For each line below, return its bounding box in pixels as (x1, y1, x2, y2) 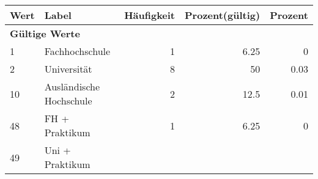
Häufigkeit (124, 8, 176, 22)
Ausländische (44, 79, 100, 93)
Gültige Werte (10, 26, 80, 40)
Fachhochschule (44, 44, 111, 58)
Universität (44, 62, 92, 76)
